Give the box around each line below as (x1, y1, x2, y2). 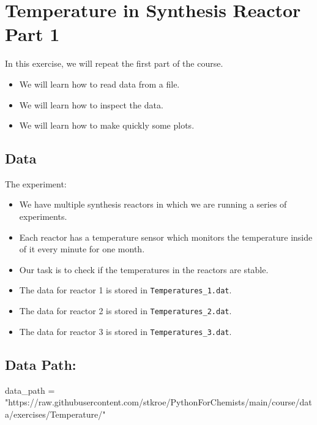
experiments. (19, 210, 67, 223)
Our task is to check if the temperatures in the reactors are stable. (19, 263, 269, 276)
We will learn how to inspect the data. (19, 98, 163, 111)
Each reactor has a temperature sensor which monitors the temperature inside (19, 230, 313, 243)
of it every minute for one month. (19, 243, 145, 255)
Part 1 (5, 21, 60, 47)
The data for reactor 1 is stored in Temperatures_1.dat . (19, 284, 232, 296)
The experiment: (5, 177, 67, 190)
